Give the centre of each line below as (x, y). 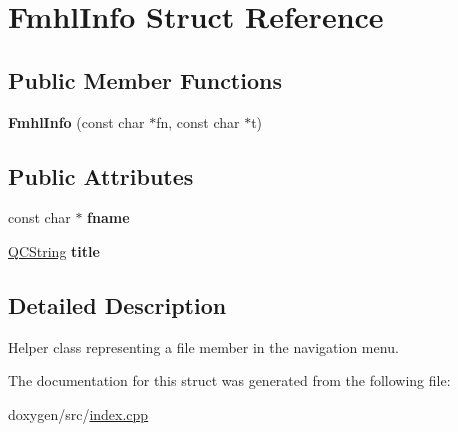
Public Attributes (101, 175)
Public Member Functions (145, 79)
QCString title (54, 250)
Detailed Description (117, 304)
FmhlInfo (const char (76, 121)
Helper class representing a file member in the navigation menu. (203, 346)
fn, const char (198, 121)
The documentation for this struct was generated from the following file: (229, 380)
